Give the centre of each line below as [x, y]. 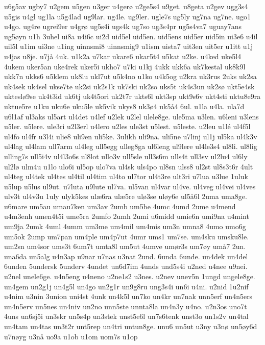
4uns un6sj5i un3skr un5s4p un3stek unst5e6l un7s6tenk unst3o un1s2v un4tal [126, 316]
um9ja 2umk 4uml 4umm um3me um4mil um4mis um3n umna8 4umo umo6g [125, 226]
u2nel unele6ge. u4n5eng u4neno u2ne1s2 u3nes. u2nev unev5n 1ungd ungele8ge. [130, 276]
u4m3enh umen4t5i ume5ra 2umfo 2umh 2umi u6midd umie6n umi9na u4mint [127, 216]
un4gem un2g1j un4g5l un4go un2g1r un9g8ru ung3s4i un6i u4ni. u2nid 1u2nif [126, 286]
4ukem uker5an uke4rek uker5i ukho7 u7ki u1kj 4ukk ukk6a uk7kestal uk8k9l [125, 66]
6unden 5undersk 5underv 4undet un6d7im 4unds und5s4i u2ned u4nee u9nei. [126, 266]
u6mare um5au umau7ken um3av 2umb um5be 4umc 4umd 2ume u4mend [120, 206]
